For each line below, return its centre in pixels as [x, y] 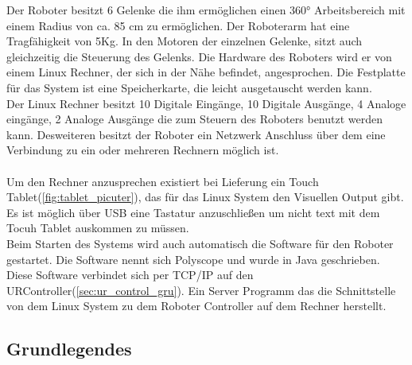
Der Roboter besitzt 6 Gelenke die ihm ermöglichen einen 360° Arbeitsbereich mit [206, 10]
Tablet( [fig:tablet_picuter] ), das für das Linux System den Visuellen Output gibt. [205, 197]
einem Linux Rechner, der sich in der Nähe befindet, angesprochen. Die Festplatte [206, 72]
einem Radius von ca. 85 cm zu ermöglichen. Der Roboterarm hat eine [178, 25]
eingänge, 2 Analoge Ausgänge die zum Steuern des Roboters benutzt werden [195, 119]
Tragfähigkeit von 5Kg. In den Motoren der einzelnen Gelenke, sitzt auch [185, 41]
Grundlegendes [69, 349]
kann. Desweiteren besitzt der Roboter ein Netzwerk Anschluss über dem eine [196, 134]
